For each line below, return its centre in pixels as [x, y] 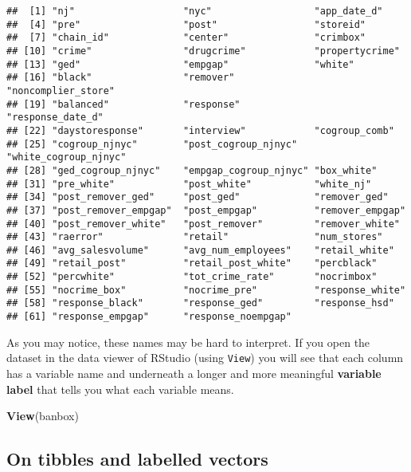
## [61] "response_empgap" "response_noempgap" [149, 317]
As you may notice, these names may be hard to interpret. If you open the [188, 342]
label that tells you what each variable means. [120, 389]
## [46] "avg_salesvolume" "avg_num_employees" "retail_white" [200, 250]
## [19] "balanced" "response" [123, 104]
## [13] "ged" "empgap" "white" [180, 64]
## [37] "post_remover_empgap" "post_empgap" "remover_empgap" [206, 210]
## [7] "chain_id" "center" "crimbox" [186, 38]
